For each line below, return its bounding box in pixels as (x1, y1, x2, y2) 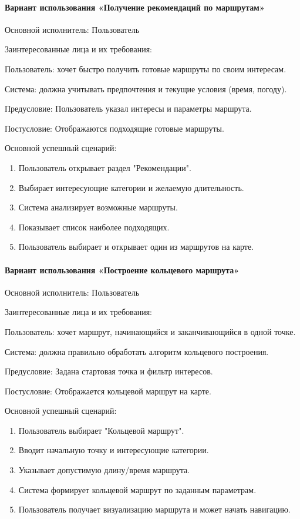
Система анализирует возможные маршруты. (18, 201, 178, 213)
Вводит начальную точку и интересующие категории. (18, 444, 209, 456)
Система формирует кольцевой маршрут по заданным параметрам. (18, 483, 257, 495)
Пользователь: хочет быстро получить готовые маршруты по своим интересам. (5, 62, 286, 75)
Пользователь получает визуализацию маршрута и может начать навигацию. (18, 503, 291, 515)
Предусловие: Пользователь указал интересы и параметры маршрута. (5, 102, 252, 115)
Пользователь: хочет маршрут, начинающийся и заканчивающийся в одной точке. (5, 325, 296, 337)
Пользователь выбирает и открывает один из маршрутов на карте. (18, 240, 254, 253)
